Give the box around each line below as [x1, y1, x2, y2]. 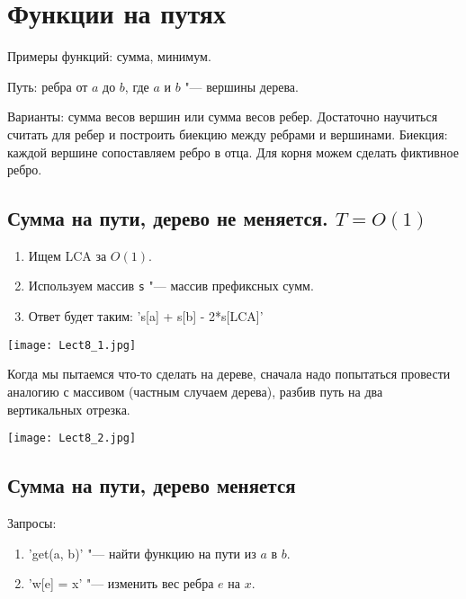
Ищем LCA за [28, 246, 107, 264]
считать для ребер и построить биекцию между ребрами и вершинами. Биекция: [7, 124, 448, 143]
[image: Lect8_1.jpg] [7, 338, 137, 352]
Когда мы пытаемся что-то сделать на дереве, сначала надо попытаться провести [7, 364, 451, 383]
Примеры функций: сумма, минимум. [7, 47, 211, 66]
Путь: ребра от [7, 76, 88, 95]
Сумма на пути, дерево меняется [7, 471, 296, 499]
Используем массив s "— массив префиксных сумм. [28, 276, 314, 295]
